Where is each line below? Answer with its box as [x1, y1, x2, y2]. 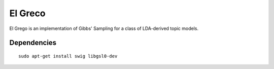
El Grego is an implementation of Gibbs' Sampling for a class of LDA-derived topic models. [9, 25, 199, 31]
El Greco [9, 8, 46, 19]
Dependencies [9, 39, 57, 47]
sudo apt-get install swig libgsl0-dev [18, 53, 118, 59]
